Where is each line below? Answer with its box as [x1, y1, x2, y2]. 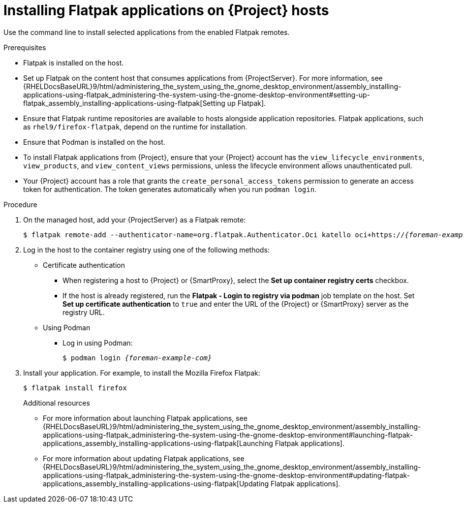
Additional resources [23, 398, 90, 407]
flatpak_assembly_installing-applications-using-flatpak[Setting [23, 98, 225, 107]
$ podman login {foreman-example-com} [62, 353, 212, 362]
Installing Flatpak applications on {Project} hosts [3, 2, 329, 19]
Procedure [3, 200, 37, 209]
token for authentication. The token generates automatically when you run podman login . [23, 185, 317, 193]
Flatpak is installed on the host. [23, 58, 124, 67]
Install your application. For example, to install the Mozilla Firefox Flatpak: [23, 368, 260, 377]
